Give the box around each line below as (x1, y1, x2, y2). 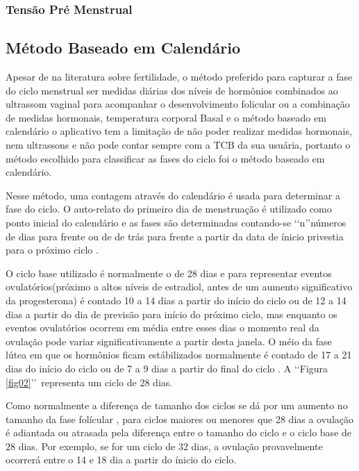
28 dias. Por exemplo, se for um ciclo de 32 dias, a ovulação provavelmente (6, 438, 323, 453)
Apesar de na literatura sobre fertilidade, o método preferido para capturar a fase (6, 69, 353, 84)
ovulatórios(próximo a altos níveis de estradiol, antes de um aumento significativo (6, 279, 353, 294)
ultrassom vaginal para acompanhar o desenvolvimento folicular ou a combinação (6, 97, 350, 111)
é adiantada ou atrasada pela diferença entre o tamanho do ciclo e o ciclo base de (6, 425, 352, 440)
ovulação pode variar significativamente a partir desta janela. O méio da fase (6, 333, 332, 348)
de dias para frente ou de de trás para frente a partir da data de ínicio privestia (6, 229, 344, 243)
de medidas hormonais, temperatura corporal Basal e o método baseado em (6, 110, 326, 124)
